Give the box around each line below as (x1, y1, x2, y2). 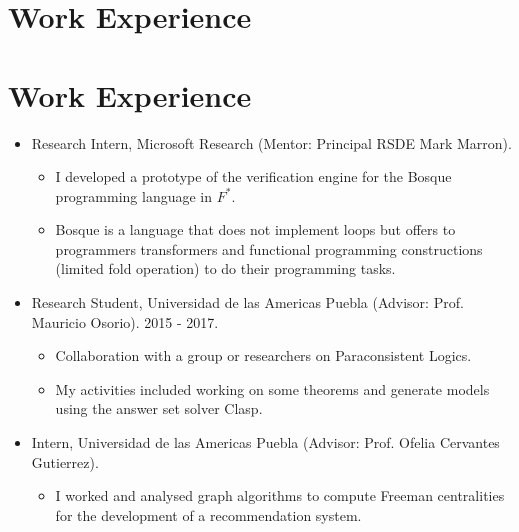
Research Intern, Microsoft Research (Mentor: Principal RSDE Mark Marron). (31, 132, 512, 153)
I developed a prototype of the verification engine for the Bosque (55, 166, 452, 187)
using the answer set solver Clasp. (55, 398, 263, 419)
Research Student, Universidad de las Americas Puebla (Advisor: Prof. (31, 292, 464, 313)
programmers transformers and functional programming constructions (55, 238, 483, 259)
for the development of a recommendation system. (55, 504, 362, 525)
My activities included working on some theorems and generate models (55, 378, 490, 399)
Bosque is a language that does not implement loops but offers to (55, 219, 456, 240)
